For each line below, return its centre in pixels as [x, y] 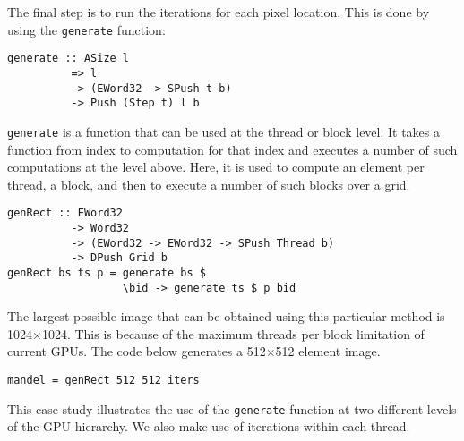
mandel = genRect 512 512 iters [103, 381]
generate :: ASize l [69, 59]
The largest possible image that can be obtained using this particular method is [226, 316]
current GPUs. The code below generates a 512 [137, 351]
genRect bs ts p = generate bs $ [107, 272]
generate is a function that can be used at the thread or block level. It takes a [224, 131]
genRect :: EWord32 [65, 213]
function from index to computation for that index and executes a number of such [232, 149]
